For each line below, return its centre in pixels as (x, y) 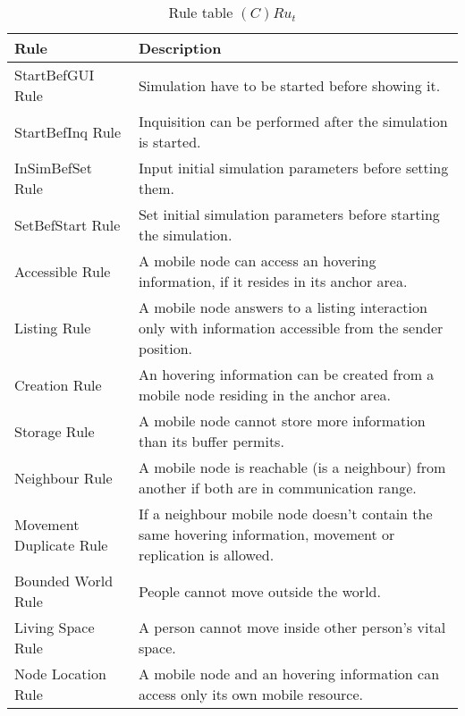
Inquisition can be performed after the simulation (293, 121)
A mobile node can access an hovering (257, 261)
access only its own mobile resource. (250, 694)
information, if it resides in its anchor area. (273, 281)
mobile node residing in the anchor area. (264, 395)
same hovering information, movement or (266, 534)
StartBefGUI (55, 75)
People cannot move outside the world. (259, 591)
